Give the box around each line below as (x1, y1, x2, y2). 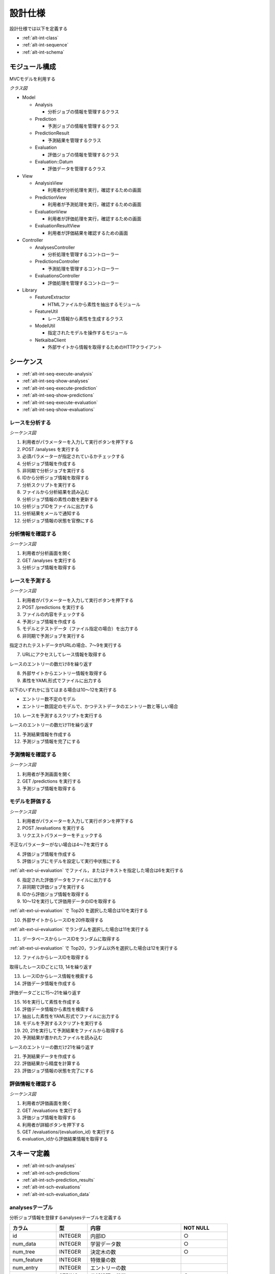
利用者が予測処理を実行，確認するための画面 (47, 201, 142, 207)
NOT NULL (183, 1225, 210, 1232)
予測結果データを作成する (22, 1053, 76, 1059)
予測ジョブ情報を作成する (22, 618, 76, 624)
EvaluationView (35, 208, 67, 215)
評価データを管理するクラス (47, 166, 106, 172)
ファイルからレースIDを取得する (22, 954, 89, 961)
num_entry (12, 1264, 38, 1271)
